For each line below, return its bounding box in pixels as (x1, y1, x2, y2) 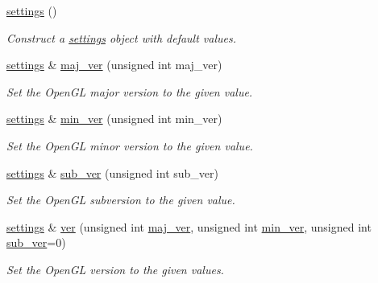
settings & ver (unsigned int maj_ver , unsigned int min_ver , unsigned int (6, 218, 372, 235)
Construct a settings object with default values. (6, 29, 237, 46)
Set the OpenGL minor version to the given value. (6, 137, 253, 154)
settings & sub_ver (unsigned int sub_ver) (6, 164, 218, 181)
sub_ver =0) (6, 234, 66, 251)
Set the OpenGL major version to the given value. (6, 83, 253, 100)
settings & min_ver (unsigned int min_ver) (6, 110, 222, 127)
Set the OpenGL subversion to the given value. (6, 191, 235, 208)
